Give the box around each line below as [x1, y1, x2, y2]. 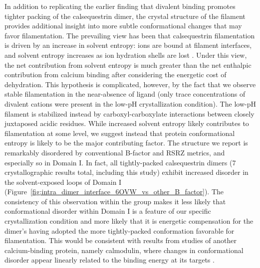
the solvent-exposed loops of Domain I [4, 176, 122, 187]
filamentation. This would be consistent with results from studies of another [4, 235, 237, 246]
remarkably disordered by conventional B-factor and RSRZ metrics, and [4, 147, 225, 157]
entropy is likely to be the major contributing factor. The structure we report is [4, 137, 248, 148]
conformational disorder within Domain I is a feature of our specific [4, 206, 211, 216]
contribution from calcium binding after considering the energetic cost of [4, 69, 227, 80]
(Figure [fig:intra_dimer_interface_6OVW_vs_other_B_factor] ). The [4, 186, 224, 197]
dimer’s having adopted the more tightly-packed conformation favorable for [4, 225, 235, 236]
